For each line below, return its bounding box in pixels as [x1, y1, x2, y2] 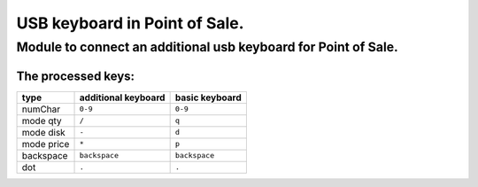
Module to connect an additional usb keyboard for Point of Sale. [16, 39, 398, 55]
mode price [21, 137, 70, 150]
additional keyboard [79, 91, 166, 104]
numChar [21, 103, 61, 115]
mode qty [21, 114, 62, 127]
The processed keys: [16, 68, 135, 83]
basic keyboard [174, 91, 243, 104]
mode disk [21, 126, 66, 138]
